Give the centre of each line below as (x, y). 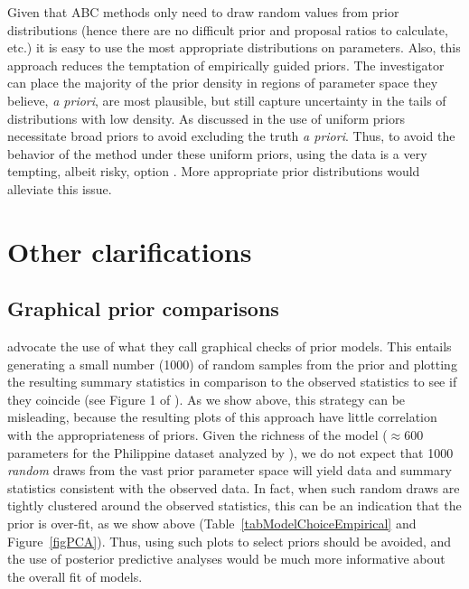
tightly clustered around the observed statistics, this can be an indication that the (234, 505)
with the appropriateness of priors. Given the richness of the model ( (197, 435)
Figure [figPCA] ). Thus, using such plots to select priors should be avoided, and (230, 541)
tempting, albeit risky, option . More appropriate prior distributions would (214, 171)
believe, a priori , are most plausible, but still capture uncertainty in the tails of (227, 100)
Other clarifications (130, 251)
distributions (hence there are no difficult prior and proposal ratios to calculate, (228, 29)
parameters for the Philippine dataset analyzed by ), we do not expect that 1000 (230, 452)
